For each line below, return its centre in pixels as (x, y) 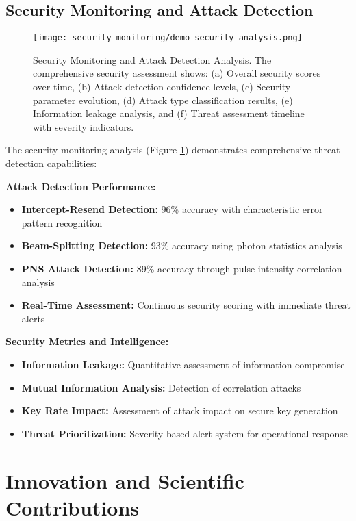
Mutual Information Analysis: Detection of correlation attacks (161, 387)
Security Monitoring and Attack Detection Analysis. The (152, 59)
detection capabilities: (51, 163)
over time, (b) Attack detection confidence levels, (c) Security (162, 87)
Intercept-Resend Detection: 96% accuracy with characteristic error (172, 209)
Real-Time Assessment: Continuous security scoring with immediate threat (186, 305)
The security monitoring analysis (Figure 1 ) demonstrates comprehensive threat (173, 150)
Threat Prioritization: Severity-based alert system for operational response (185, 433)
